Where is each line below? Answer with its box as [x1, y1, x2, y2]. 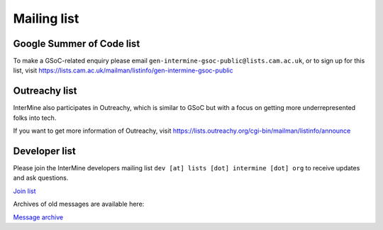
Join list [13, 187, 36, 195]
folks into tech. [13, 114, 57, 122]
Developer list [13, 145, 76, 157]
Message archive [13, 213, 64, 221]
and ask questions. [13, 174, 69, 182]
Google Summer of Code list [13, 38, 140, 50]
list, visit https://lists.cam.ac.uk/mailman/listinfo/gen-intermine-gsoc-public [13, 66, 233, 75]
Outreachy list [13, 85, 77, 97]
